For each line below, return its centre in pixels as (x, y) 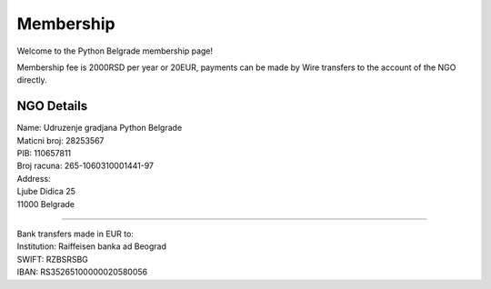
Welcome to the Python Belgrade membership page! (115, 51)
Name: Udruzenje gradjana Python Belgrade (100, 128)
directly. (32, 80)
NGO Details (52, 106)
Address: (34, 178)
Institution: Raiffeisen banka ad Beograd (92, 246)
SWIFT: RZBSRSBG (52, 259)
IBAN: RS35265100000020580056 (82, 272)
